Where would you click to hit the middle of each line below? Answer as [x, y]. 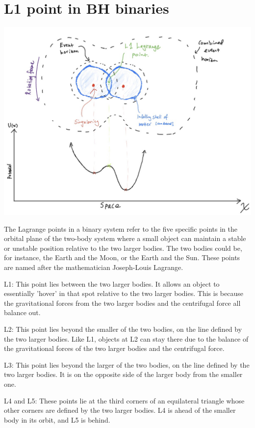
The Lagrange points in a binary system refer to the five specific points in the [121, 228]
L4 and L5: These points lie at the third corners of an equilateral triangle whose [124, 400]
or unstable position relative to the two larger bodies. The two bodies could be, [123, 248]
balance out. [22, 312]
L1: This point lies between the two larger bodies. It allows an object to [112, 283]
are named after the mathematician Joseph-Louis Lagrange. [94, 267]
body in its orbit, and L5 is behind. [57, 419]
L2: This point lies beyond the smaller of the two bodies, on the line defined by [123, 329]
